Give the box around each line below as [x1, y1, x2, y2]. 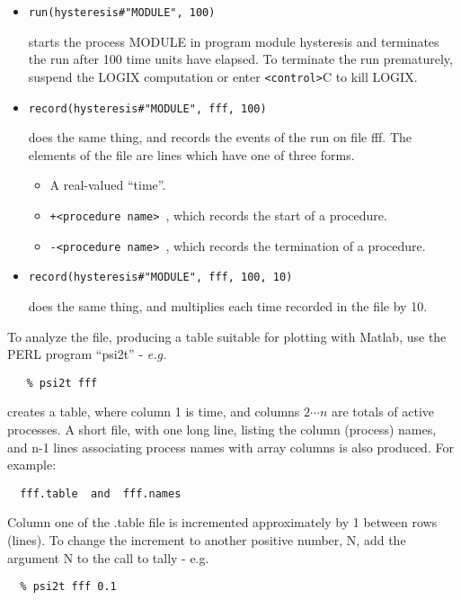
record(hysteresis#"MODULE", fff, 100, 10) [28, 271, 293, 284]
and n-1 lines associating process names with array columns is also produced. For [7, 437, 454, 456]
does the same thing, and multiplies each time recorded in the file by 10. [28, 296, 428, 315]
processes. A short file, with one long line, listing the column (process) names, [7, 419, 437, 438]
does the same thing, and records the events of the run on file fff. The [28, 128, 412, 147]
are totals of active [331, 402, 435, 421]
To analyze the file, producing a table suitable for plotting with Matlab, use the [7, 327, 447, 345]
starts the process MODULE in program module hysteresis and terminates [28, 31, 439, 50]
